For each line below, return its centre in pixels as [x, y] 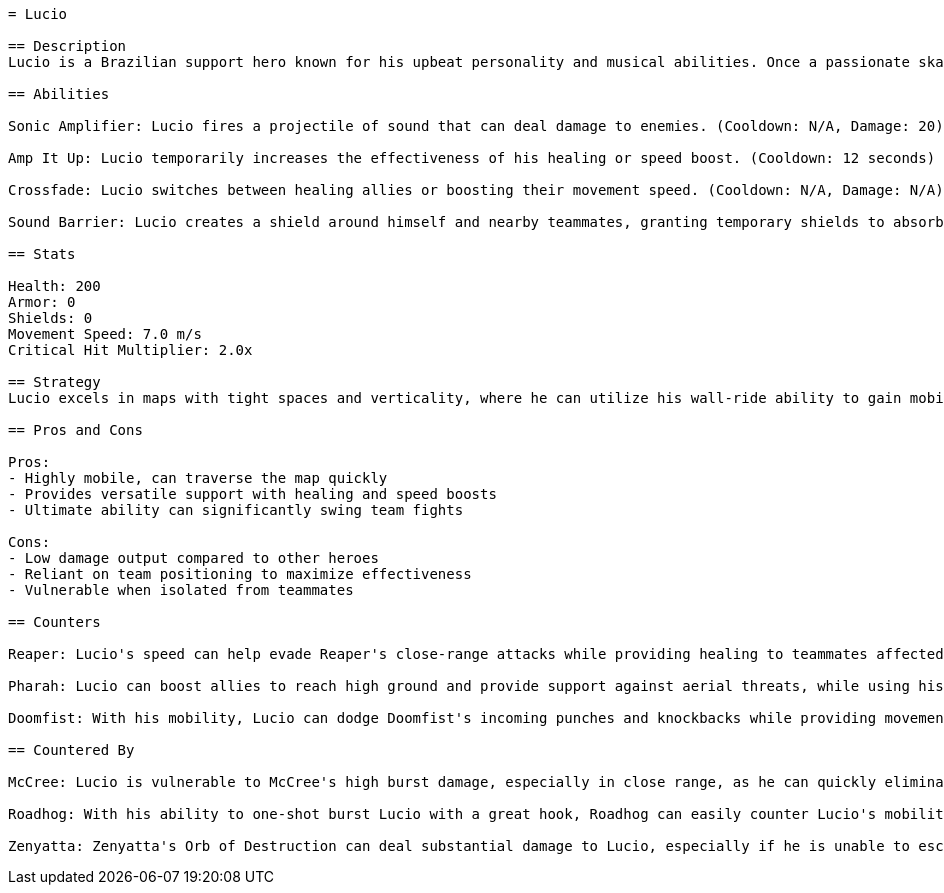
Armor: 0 [42, 302]
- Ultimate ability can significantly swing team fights [236, 510]
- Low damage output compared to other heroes [193, 558]
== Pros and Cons [75, 430]
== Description [67, 46]
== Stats [42, 254]
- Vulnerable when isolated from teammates [181, 590]
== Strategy [54, 382]
